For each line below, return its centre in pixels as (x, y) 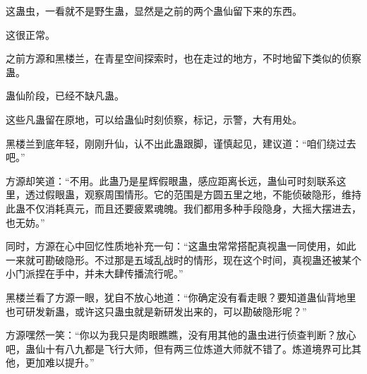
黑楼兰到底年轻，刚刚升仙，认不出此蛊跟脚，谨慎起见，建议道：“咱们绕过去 (181, 143)
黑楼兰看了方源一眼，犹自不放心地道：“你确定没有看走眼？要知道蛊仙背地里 (181, 297)
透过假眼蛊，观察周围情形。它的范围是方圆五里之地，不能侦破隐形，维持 (193, 194)
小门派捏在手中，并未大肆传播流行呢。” (95, 273)
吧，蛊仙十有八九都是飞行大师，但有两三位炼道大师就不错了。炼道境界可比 (179, 348)
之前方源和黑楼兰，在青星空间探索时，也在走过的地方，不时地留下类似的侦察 (183, 58)
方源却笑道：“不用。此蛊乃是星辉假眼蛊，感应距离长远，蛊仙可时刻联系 (171, 180)
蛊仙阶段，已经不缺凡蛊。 (65, 96)
